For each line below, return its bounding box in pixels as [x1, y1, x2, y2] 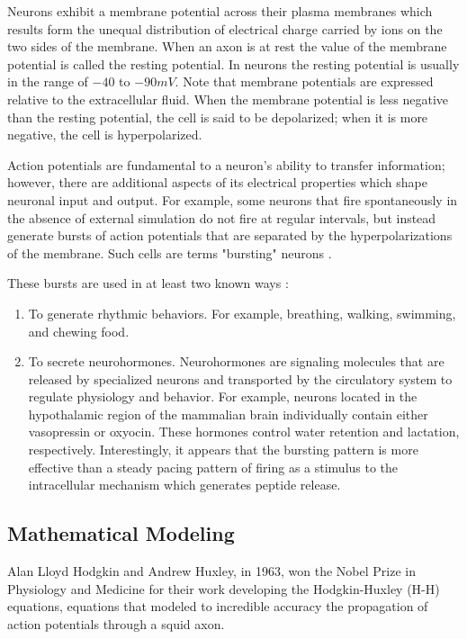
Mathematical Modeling [7, 519, 235, 547]
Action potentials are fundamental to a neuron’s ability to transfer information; [7, 155, 445, 174]
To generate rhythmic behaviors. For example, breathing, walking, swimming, [28, 303, 456, 322]
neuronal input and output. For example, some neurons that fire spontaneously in [7, 190, 458, 209]
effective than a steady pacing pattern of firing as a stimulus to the [28, 457, 399, 476]
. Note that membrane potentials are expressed [175, 72, 434, 91]
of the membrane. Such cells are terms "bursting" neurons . [7, 243, 332, 262]
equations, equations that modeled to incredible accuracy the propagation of [7, 597, 428, 616]
